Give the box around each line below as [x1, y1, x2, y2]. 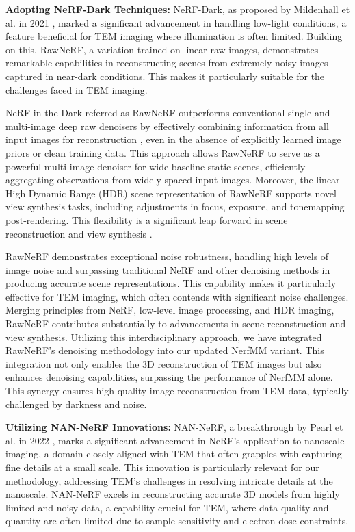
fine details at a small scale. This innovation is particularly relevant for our [5, 460, 319, 474]
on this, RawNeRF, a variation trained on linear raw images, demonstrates [5, 42, 319, 56]
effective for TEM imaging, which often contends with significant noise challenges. [5, 289, 349, 303]
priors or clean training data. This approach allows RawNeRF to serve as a [5, 145, 320, 160]
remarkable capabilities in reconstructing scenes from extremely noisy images [5, 55, 328, 70]
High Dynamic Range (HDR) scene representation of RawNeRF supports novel [5, 186, 337, 200]
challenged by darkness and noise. [5, 396, 147, 411]
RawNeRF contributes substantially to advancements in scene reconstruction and [5, 316, 346, 331]
